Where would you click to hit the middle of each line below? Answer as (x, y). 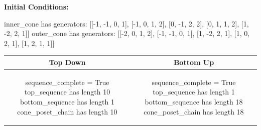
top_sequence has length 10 (67, 92)
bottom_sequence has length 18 (194, 101)
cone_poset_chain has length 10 (67, 111)
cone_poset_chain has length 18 (194, 111)
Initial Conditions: (36, 6)
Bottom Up (194, 62)
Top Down (67, 62)
